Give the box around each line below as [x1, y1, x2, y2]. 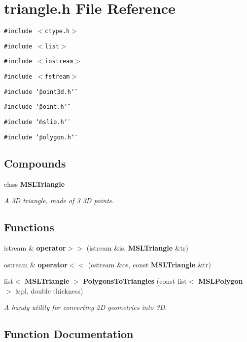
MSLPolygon [198, 276, 243, 286]
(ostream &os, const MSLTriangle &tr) [88, 259, 211, 269]
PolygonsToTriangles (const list [83, 276, 187, 286]
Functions [4, 219, 54, 235]
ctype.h [45, 28, 70, 35]
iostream [45, 58, 73, 65]
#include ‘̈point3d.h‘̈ [4, 88, 75, 95]
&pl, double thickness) [15, 285, 83, 296]
